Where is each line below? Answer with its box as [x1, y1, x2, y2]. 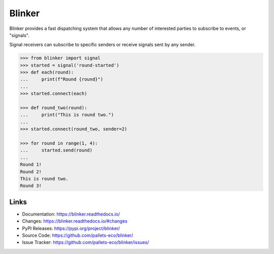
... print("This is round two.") [20, 112, 114, 118]
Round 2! [20, 169, 42, 174]
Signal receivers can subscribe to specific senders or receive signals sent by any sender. [9, 42, 196, 48]
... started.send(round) [20, 148, 93, 153]
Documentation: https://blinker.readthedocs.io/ [22, 211, 120, 217]
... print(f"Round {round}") [20, 77, 104, 82]
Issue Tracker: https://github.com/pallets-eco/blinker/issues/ [22, 239, 149, 245]
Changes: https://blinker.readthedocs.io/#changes [22, 218, 128, 224]
